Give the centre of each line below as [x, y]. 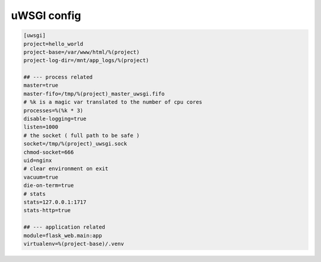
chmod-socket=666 [49, 152]
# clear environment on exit [66, 169]
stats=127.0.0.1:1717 [55, 202]
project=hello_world [53, 44]
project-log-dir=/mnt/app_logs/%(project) [86, 60]
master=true [41, 85]
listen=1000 [41, 127]
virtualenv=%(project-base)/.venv [74, 244]
